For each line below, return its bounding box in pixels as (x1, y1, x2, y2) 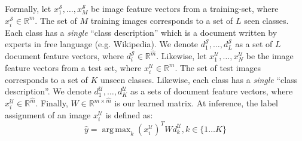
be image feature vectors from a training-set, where (91, 2, 279, 14)
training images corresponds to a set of (90, 14, 233, 26)
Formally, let (5, 2, 51, 14)
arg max (102, 125, 131, 134)
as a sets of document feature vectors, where (130, 85, 293, 97)
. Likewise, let (156, 50, 207, 62)
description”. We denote (5, 85, 91, 97)
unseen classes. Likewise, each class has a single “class (100, 73, 298, 85)
